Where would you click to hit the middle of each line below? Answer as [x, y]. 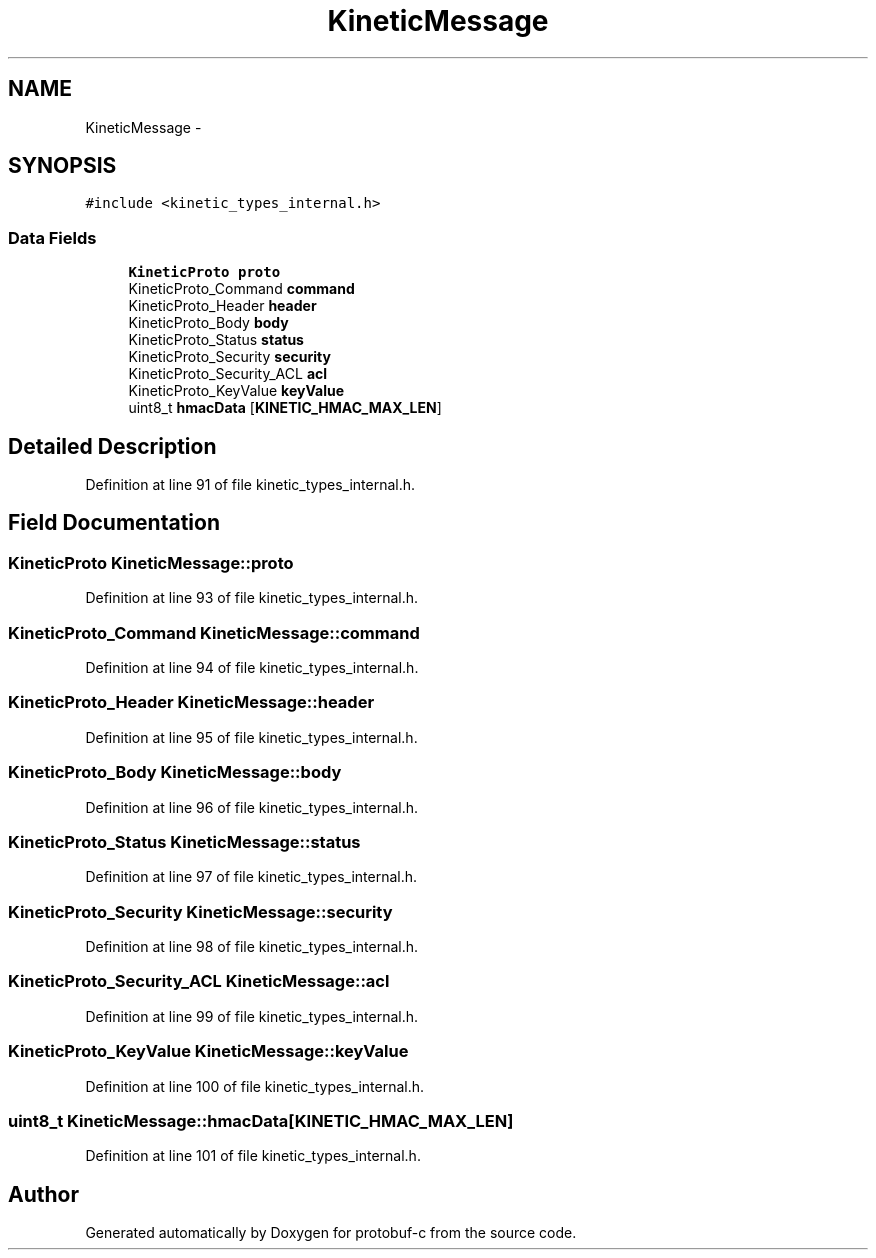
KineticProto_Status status [216, 340]
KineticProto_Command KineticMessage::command [214, 632]
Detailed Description [112, 446]
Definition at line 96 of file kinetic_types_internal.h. [252, 807]
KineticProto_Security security [229, 357]
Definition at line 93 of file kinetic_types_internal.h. [252, 598]
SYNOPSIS [62, 166]
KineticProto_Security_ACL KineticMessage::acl [199, 981]
